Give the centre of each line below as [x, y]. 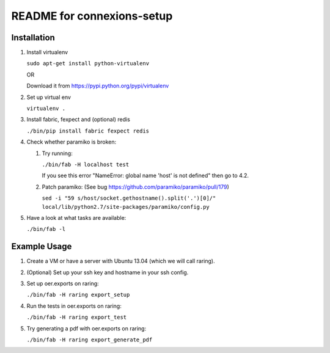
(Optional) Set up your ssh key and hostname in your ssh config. [108, 272]
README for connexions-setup [92, 16]
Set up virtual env [49, 97]
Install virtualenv [47, 53]
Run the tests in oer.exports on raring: [74, 306]
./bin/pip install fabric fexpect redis [88, 131]
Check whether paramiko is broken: [71, 142]
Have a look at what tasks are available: [76, 217]
